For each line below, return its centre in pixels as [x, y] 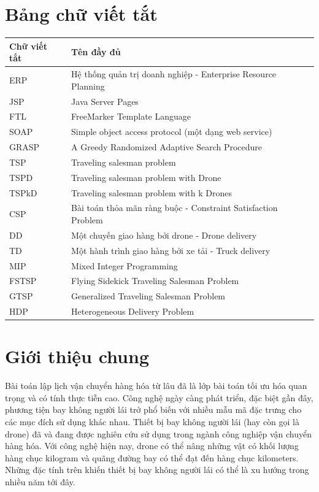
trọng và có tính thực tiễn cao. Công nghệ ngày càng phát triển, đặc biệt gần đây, [159, 397]
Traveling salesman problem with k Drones [152, 192]
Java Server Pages [105, 101]
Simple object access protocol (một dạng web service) [172, 132]
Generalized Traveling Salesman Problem [148, 296]
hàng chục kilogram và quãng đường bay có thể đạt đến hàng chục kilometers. [152, 457]
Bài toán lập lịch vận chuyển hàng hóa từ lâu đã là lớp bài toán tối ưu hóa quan [156, 386]
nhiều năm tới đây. [40, 482]
